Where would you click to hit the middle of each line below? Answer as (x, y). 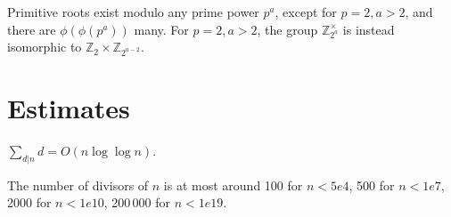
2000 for (29, 202)
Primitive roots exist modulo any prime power (133, 12)
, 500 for (372, 185)
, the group (287, 29)
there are (32, 29)
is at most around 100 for (233, 185)
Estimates (69, 108)
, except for (306, 12)
